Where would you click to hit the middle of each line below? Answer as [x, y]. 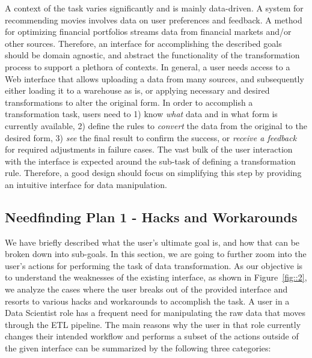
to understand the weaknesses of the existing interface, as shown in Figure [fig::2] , [156, 277]
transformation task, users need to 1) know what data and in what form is [141, 114]
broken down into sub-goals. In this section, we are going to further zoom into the [156, 254]
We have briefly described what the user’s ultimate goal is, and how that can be [152, 242]
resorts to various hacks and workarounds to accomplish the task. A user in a [147, 301]
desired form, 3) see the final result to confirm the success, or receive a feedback [151, 137]
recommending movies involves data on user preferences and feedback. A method [154, 20]
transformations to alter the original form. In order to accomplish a [129, 102]
